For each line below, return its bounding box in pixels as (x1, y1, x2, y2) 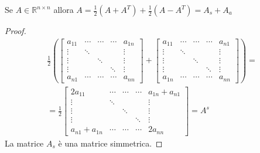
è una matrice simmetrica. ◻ (58, 137, 163, 149)
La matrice (5, 137, 44, 149)
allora (53, 4, 74, 15)
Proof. (5, 25, 26, 36)
